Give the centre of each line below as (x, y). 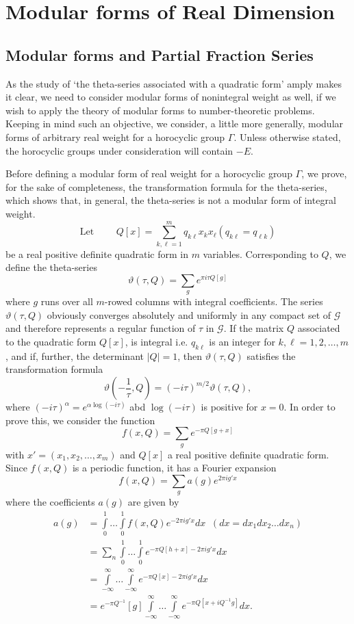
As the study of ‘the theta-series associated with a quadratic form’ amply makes (174, 83)
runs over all (67, 301)
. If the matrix (254, 328)
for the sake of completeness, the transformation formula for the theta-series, (166, 186)
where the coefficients (50, 502)
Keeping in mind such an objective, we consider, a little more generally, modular (175, 123)
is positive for (229, 407)
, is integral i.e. (156, 342)
